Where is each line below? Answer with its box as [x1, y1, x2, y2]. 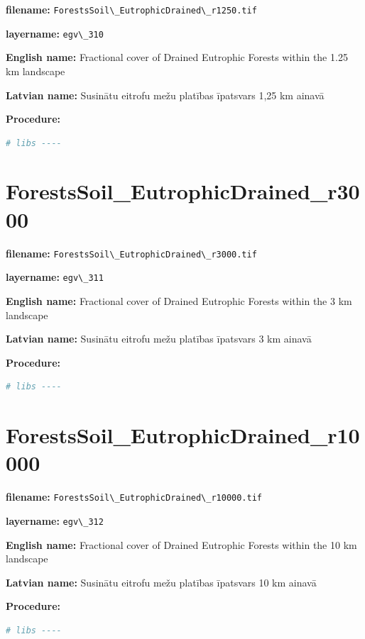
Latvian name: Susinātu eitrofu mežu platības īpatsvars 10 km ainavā [6, 574, 317, 589]
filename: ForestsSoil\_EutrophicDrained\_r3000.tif [6, 245, 257, 260]
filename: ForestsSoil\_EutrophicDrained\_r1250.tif [6, 2, 257, 16]
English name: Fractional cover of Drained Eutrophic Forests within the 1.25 [6, 50, 348, 65]
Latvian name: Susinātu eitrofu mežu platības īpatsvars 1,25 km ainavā [6, 87, 325, 102]
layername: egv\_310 [6, 26, 104, 40]
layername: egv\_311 [6, 270, 104, 284]
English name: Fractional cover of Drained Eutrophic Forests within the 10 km [6, 537, 357, 552]
